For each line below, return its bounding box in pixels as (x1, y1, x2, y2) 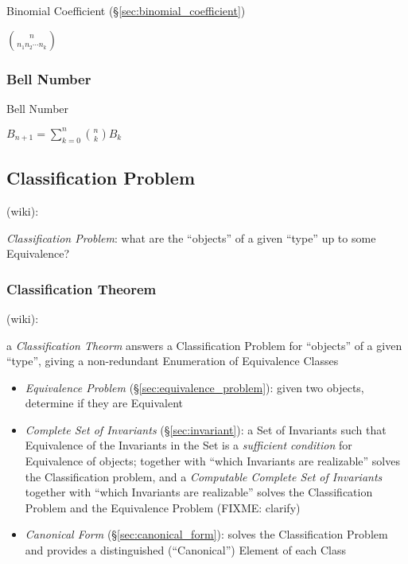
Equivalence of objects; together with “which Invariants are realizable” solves (25, 453, 400, 469)
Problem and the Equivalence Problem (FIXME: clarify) (25, 499, 301, 515)
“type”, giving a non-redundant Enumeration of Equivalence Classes (6, 352, 339, 369)
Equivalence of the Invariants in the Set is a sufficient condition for (25, 437, 352, 453)
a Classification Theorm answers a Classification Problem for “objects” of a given (6, 336, 402, 353)
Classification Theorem (6, 278, 157, 298)
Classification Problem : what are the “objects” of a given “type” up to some (6, 229, 376, 246)
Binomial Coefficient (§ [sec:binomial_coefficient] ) (6, 2, 246, 18)
